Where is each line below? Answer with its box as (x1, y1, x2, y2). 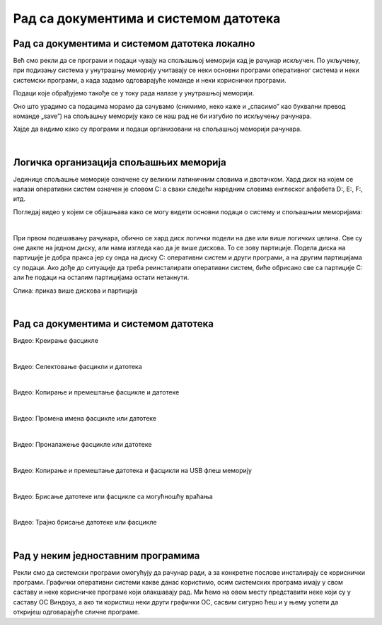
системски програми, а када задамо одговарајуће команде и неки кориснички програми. (13, 76, 286, 84)
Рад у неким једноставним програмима (13, 549, 200, 561)
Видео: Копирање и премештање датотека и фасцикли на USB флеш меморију (13, 466, 253, 474)
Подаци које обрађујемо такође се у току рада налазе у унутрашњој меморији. (13, 89, 255, 98)
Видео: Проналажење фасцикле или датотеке (13, 440, 152, 449)
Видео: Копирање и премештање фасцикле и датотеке (13, 388, 180, 397)
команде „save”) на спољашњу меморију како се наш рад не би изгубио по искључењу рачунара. (13, 112, 312, 120)
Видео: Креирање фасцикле (13, 336, 99, 344)
